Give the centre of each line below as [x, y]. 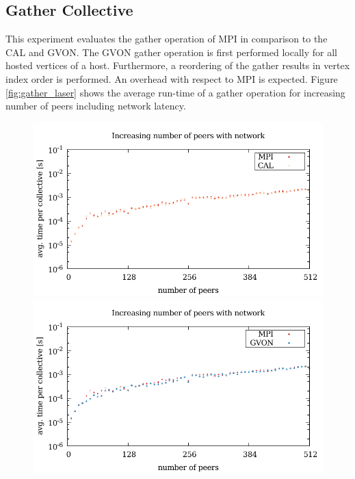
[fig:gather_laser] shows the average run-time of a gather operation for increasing [175, 92]
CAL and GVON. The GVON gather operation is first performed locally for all [171, 52]
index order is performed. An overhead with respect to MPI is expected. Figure [172, 78]
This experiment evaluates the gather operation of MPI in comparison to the [167, 39]
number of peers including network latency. [96, 106]
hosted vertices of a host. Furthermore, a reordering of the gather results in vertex [178, 65]
